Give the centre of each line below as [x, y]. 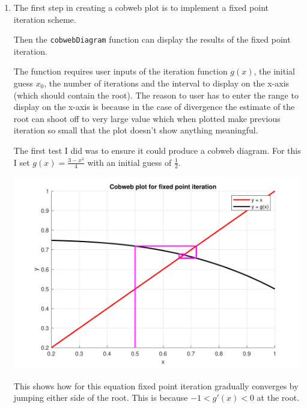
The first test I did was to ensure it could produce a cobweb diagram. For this [157, 150]
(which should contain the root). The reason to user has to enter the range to [156, 95]
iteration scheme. [45, 19]
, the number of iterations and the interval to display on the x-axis [167, 83]
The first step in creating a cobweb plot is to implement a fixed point [141, 7]
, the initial [274, 71]
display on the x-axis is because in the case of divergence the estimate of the [154, 107]
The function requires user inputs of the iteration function [120, 71]
